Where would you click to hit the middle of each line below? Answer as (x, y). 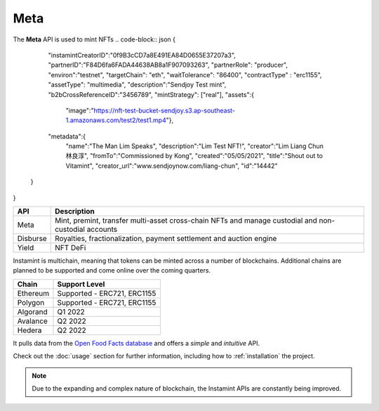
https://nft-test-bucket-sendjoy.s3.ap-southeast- (164, 110)
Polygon (31, 302)
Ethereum (33, 293)
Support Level (81, 284)
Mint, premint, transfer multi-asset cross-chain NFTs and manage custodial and (186, 221)
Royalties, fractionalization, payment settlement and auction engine (166, 239)
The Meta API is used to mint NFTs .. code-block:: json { (94, 39)
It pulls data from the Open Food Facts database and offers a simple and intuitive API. (136, 343)
